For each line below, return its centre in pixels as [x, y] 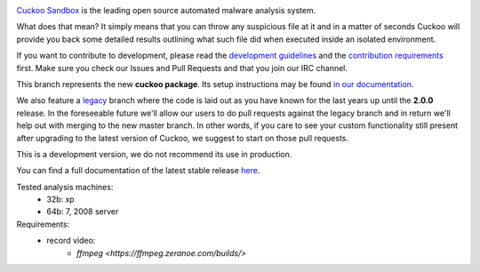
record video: [71, 241]
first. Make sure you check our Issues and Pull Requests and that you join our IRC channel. [182, 68]
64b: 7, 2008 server [83, 212]
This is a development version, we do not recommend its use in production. [154, 154]
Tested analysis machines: [65, 187]
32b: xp [60, 199]
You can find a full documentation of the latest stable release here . [138, 171]
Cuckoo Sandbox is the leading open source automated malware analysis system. [166, 10]
